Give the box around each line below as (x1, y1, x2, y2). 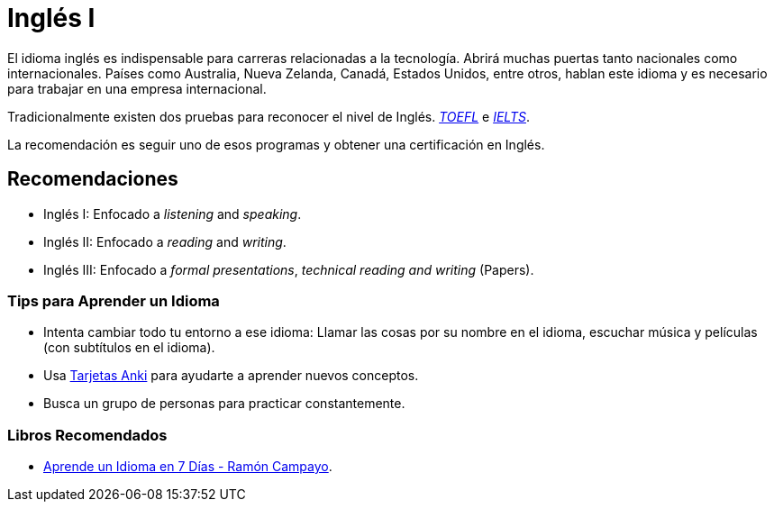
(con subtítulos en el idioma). (43, 340, 215, 356)
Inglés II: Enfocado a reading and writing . (43, 233, 287, 250)
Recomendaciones (7, 168, 178, 191)
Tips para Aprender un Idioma (7, 291, 220, 310)
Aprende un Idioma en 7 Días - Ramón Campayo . (43, 459, 332, 475)
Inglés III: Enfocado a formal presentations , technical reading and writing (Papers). (43, 261, 534, 277)
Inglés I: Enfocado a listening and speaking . (43, 205, 302, 222)
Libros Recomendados (7, 425, 168, 444)
